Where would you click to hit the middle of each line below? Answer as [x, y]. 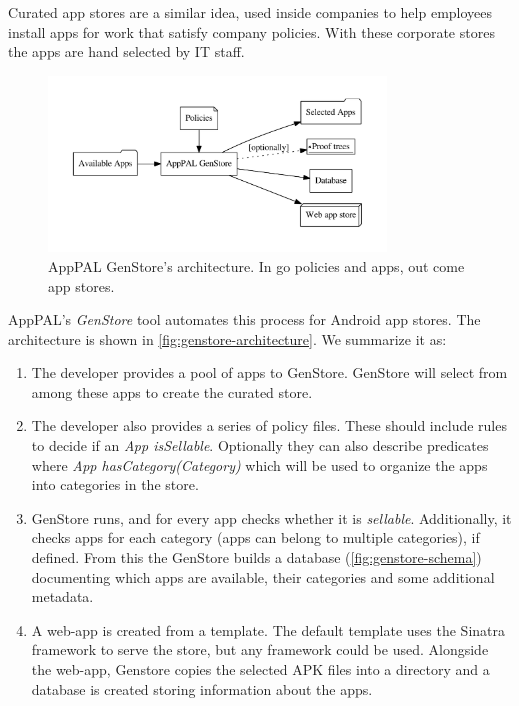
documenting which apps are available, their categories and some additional [263, 576]
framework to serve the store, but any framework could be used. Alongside [260, 649]
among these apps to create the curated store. [172, 391]
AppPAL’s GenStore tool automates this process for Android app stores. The [244, 319]
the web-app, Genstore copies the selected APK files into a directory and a [260, 669]
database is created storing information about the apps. [202, 688]
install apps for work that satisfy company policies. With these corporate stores [251, 31]
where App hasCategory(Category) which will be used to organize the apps [259, 464]
